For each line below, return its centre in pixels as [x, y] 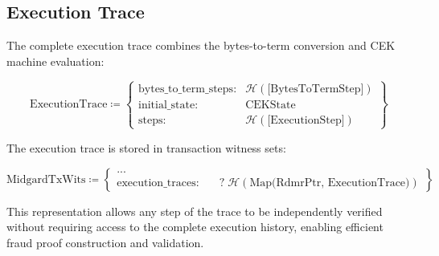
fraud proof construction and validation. [105, 242]
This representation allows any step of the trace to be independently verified [195, 211]
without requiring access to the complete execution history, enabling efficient [195, 227]
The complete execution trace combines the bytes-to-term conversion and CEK [201, 45]
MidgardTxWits [46, 179]
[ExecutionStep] [306, 120]
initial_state [167, 105]
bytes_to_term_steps [186, 89]
